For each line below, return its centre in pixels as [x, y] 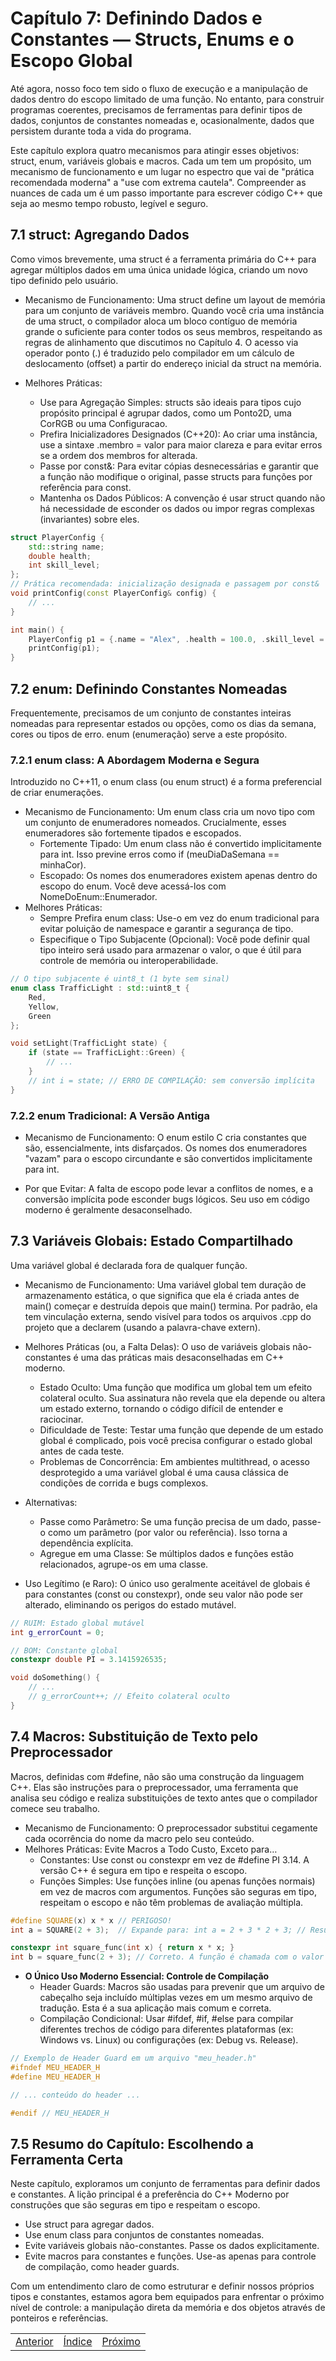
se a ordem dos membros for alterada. [118, 455]
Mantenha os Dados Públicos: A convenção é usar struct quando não [182, 498]
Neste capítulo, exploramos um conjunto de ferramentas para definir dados [165, 2184]
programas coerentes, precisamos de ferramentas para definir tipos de [156, 109]
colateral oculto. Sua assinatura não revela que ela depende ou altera [182, 1398]
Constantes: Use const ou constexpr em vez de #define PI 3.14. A [174, 1859]
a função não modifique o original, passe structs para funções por [176, 476]
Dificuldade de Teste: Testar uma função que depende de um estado [181, 1429]
